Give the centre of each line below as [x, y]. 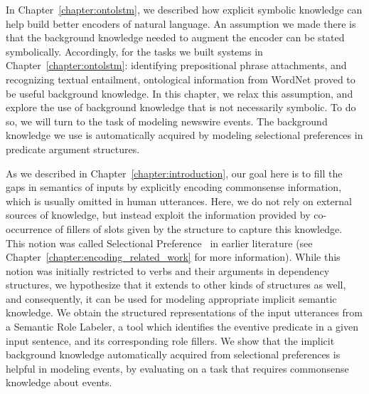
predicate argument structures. [73, 149]
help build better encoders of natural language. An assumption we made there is [181, 23]
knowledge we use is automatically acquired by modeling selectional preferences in [184, 135]
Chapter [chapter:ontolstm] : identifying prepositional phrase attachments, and [176, 65]
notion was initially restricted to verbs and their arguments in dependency [168, 270]
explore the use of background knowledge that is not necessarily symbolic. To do [181, 107]
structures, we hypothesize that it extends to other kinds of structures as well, [176, 285]
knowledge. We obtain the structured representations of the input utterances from [184, 312]
